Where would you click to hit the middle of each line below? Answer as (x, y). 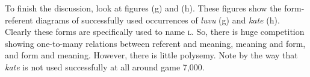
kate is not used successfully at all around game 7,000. (105, 66)
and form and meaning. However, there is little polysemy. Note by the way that (151, 55)
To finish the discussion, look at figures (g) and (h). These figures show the (143, 8)
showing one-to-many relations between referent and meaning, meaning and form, (155, 43)
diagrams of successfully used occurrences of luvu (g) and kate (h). (158, 20)
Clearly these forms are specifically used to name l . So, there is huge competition (155, 32)
